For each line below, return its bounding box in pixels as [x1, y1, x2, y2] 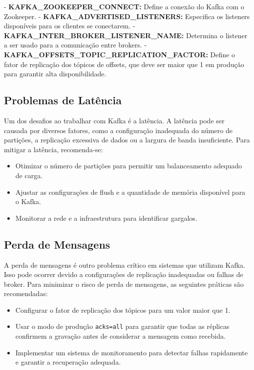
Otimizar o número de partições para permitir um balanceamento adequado [15, 161, 242, 171]
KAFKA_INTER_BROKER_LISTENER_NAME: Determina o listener [4, 30, 248, 40]
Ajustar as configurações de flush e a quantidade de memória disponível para [15, 186, 246, 197]
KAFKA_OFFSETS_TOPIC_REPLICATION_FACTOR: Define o [4, 49, 235, 59]
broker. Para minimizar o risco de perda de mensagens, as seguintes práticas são [4, 278, 244, 289]
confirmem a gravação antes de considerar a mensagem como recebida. [15, 331, 226, 341]
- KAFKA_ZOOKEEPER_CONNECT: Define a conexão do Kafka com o [4, 1, 244, 11]
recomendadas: [4, 288, 48, 299]
